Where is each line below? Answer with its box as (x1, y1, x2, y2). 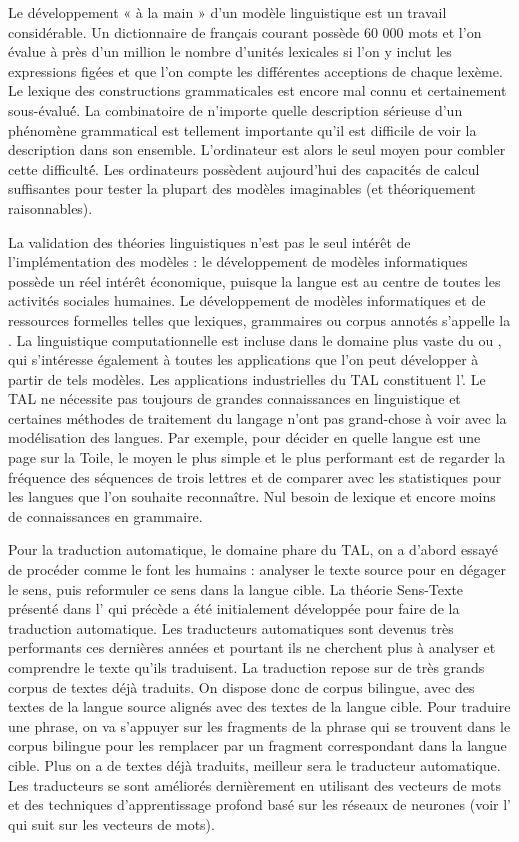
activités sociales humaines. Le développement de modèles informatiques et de (8, 290, 486, 311)
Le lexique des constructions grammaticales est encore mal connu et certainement (8, 80, 507, 101)
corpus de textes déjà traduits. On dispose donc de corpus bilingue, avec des (8, 676, 475, 697)
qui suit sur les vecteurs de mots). (8, 813, 215, 834)
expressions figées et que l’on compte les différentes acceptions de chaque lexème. (8, 60, 503, 81)
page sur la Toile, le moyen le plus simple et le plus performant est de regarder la (8, 447, 506, 468)
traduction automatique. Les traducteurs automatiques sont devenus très (8, 617, 454, 638)
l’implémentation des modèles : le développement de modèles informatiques (8, 251, 468, 272)
